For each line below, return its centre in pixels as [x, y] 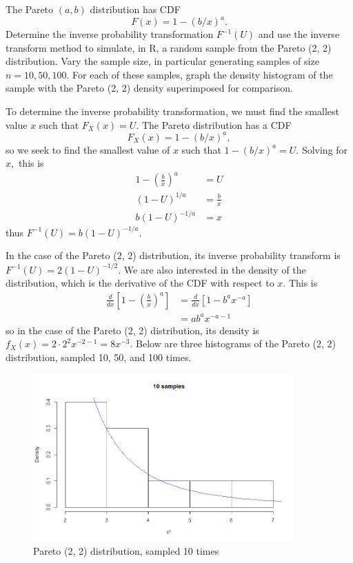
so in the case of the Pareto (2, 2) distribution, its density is [132, 330]
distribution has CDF [135, 9]
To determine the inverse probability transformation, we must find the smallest [172, 111]
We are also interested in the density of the [215, 269]
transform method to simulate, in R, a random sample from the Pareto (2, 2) [169, 47]
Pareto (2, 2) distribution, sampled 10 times [126, 550]
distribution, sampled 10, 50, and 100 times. [99, 357]
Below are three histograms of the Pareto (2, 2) [236, 344]
